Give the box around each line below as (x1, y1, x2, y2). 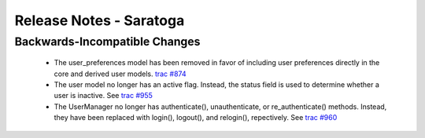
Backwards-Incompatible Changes (14, 34, 201, 49)
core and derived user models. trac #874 (54, 69, 187, 78)
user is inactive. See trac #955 (54, 91, 153, 100)
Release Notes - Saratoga (14, 12, 185, 29)
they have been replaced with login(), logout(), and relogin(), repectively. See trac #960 (54, 113, 338, 122)
